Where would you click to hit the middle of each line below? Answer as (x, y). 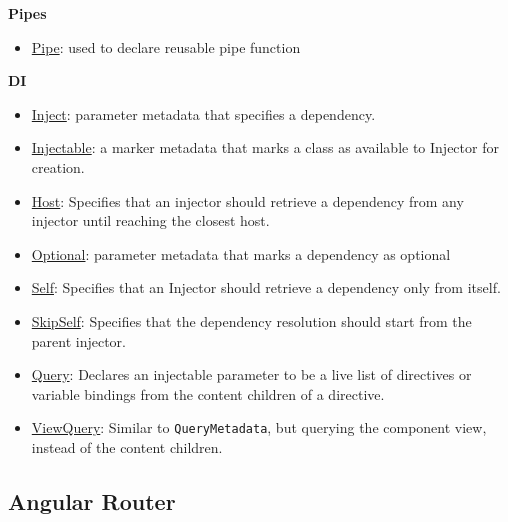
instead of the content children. (127, 446)
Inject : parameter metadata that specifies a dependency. (203, 113)
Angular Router (92, 500)
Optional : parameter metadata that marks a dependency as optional (241, 253)
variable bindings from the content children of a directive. (208, 393)
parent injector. (79, 340)
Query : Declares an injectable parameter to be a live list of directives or (251, 374)
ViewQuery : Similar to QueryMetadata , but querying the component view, (259, 427)
